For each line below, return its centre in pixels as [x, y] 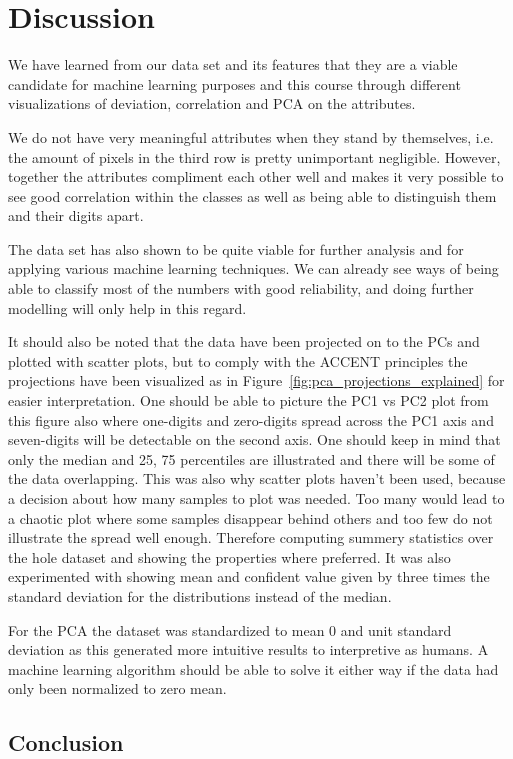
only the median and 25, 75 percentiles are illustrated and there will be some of [251, 458]
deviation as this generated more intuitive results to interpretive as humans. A [248, 649]
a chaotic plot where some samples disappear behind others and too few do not [250, 517]
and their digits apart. [76, 215]
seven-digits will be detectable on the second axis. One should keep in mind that [254, 439]
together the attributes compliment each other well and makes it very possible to [256, 176]
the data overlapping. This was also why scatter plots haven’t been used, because [257, 478]
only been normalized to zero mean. [117, 688]
